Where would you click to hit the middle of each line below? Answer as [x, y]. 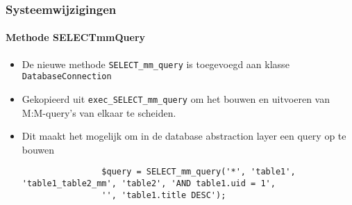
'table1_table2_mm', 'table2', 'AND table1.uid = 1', [149, 184]
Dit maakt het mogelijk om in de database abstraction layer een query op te [184, 136]
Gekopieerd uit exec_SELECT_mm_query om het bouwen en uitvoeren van [176, 98]
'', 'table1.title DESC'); [164, 195]
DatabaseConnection [67, 77]
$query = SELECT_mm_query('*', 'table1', [199, 172]
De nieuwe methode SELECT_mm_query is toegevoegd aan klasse [156, 64]
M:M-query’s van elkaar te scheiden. [99, 112]
